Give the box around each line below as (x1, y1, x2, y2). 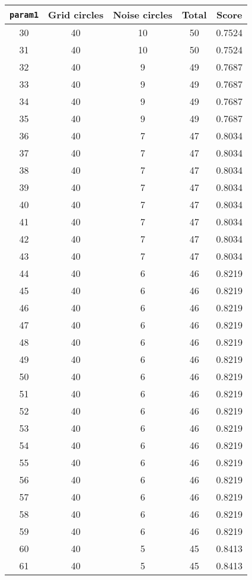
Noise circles (113, 8, 173, 21)
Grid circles (48, 8, 104, 21)
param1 (9, 9, 39, 20)
